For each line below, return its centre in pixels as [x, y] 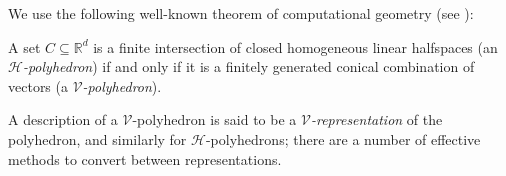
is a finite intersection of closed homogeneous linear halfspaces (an [295, 46]
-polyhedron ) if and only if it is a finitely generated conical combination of [248, 66]
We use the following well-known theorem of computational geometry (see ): [241, 13]
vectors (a [38, 85]
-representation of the [376, 119]
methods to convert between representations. [145, 158]
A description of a [63, 119]
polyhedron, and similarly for [97, 138]
